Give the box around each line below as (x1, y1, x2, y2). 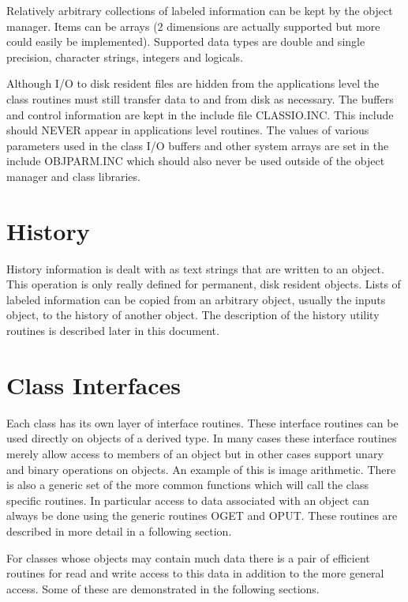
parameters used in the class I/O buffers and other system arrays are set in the (6, 137, 389, 153)
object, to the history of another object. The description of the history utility (6, 307, 380, 323)
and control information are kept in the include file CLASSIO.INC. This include (6, 106, 394, 122)
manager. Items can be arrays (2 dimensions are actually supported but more (6, 17, 380, 34)
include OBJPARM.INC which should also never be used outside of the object (6, 152, 385, 169)
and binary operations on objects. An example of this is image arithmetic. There (6, 461, 396, 477)
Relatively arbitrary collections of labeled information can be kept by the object (6, 2, 393, 18)
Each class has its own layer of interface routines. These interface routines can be (6, 414, 399, 431)
